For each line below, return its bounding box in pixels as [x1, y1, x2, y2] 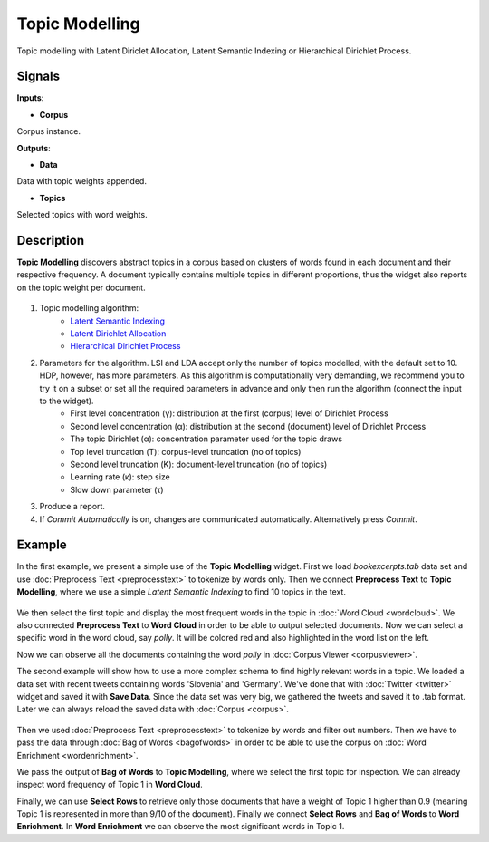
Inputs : [16, 92, 44, 103]
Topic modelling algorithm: [39, 303, 139, 314]
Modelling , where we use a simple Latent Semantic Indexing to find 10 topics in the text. [16, 586, 346, 597]
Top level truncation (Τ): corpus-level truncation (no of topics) [70, 446, 302, 457]
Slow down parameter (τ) [70, 484, 164, 495]
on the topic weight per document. [16, 282, 146, 293]
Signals [16, 69, 61, 84]
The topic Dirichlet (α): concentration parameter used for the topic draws [70, 433, 343, 444]
